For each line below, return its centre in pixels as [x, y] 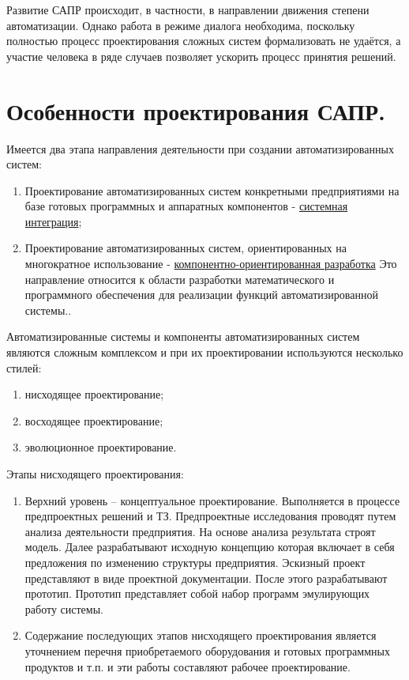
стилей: [24, 367]
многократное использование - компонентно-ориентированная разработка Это [211, 264]
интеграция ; [53, 221]
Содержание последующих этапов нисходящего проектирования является [201, 635]
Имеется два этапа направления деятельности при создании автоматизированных [200, 148]
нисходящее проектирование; [94, 394]
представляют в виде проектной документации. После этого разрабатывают [206, 578]
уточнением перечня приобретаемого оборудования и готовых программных [207, 650]
